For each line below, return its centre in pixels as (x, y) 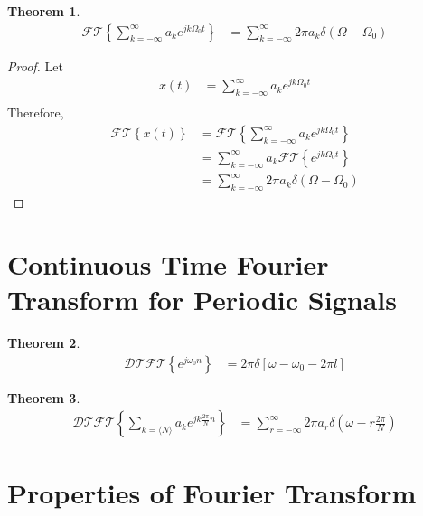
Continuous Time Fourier (168, 263)
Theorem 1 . (44, 11)
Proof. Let (35, 66)
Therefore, (36, 113)
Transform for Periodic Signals (202, 300)
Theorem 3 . (44, 397)
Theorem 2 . (44, 343)
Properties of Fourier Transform (212, 493)
